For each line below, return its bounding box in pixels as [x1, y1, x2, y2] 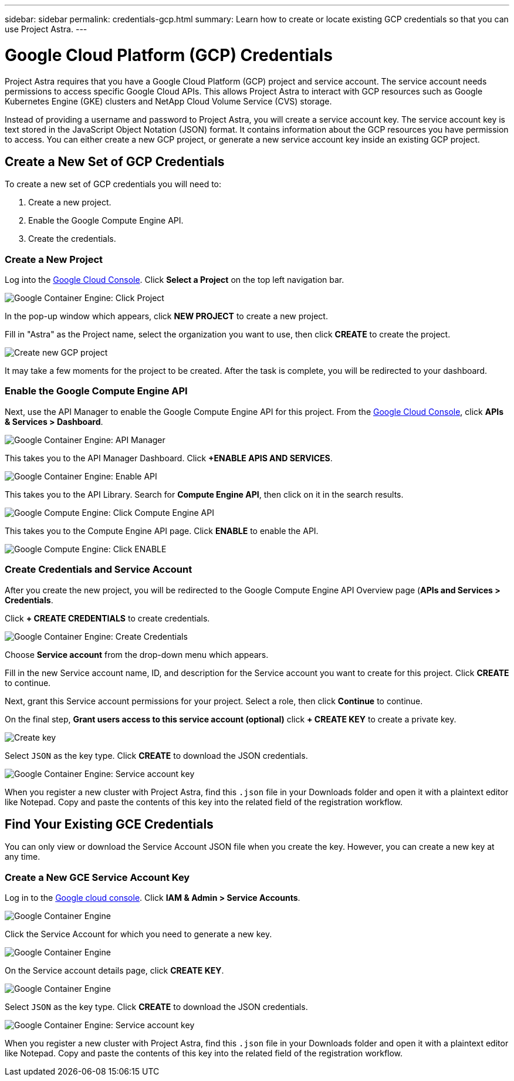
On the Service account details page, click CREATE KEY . [5, 965, 224, 976]
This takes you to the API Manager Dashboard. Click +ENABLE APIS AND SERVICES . [5, 452, 333, 463]
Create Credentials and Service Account [5, 563, 192, 576]
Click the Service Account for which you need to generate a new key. [5, 929, 272, 940]
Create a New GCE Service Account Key [5, 871, 190, 883]
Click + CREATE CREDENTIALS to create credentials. [5, 613, 210, 623]
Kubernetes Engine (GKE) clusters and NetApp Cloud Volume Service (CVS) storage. [5, 96, 332, 106]
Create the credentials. [28, 234, 116, 244]
